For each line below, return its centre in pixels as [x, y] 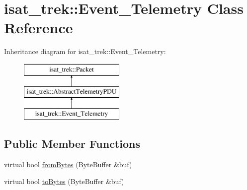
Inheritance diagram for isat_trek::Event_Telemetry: [85, 51]
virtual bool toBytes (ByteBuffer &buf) [64, 181]
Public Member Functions [72, 144]
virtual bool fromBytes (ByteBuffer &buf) [68, 164]
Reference [39, 28]
